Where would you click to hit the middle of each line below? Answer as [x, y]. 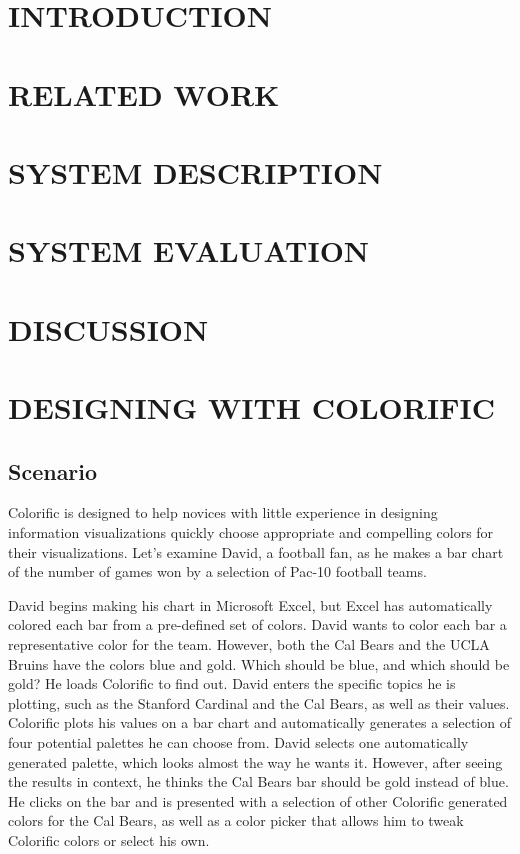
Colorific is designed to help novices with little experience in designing [223, 512]
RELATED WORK [144, 93]
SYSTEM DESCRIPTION [195, 171]
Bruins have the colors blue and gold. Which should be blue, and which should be [259, 663]
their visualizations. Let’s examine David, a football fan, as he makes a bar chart [256, 551]
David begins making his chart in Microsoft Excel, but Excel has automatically [250, 604]
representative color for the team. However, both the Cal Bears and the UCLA [249, 644]
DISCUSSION [108, 328]
